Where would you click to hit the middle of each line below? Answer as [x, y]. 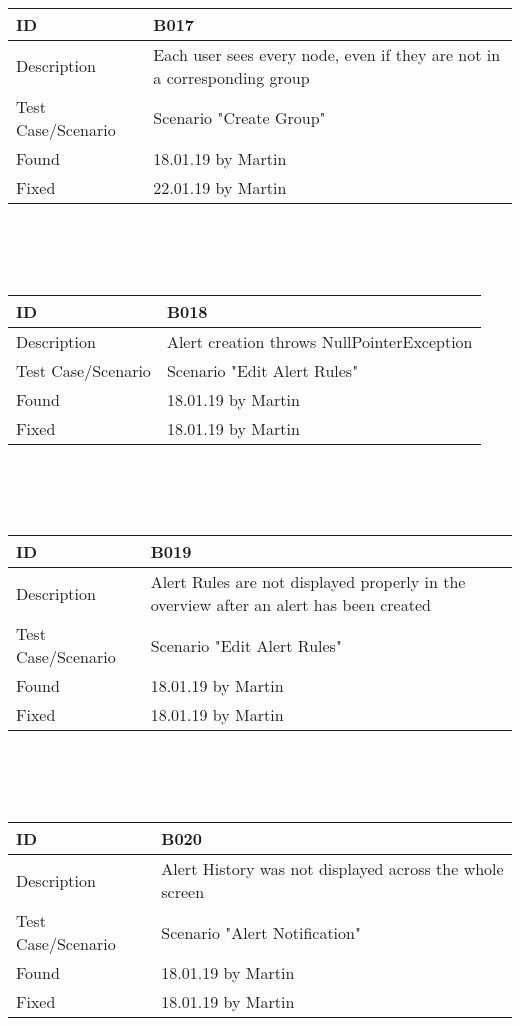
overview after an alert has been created [290, 605]
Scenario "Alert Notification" [261, 932]
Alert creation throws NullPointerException [319, 341]
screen [183, 892]
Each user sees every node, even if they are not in [327, 54]
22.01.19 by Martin [220, 187]
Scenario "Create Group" [239, 118]
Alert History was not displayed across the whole [332, 869]
